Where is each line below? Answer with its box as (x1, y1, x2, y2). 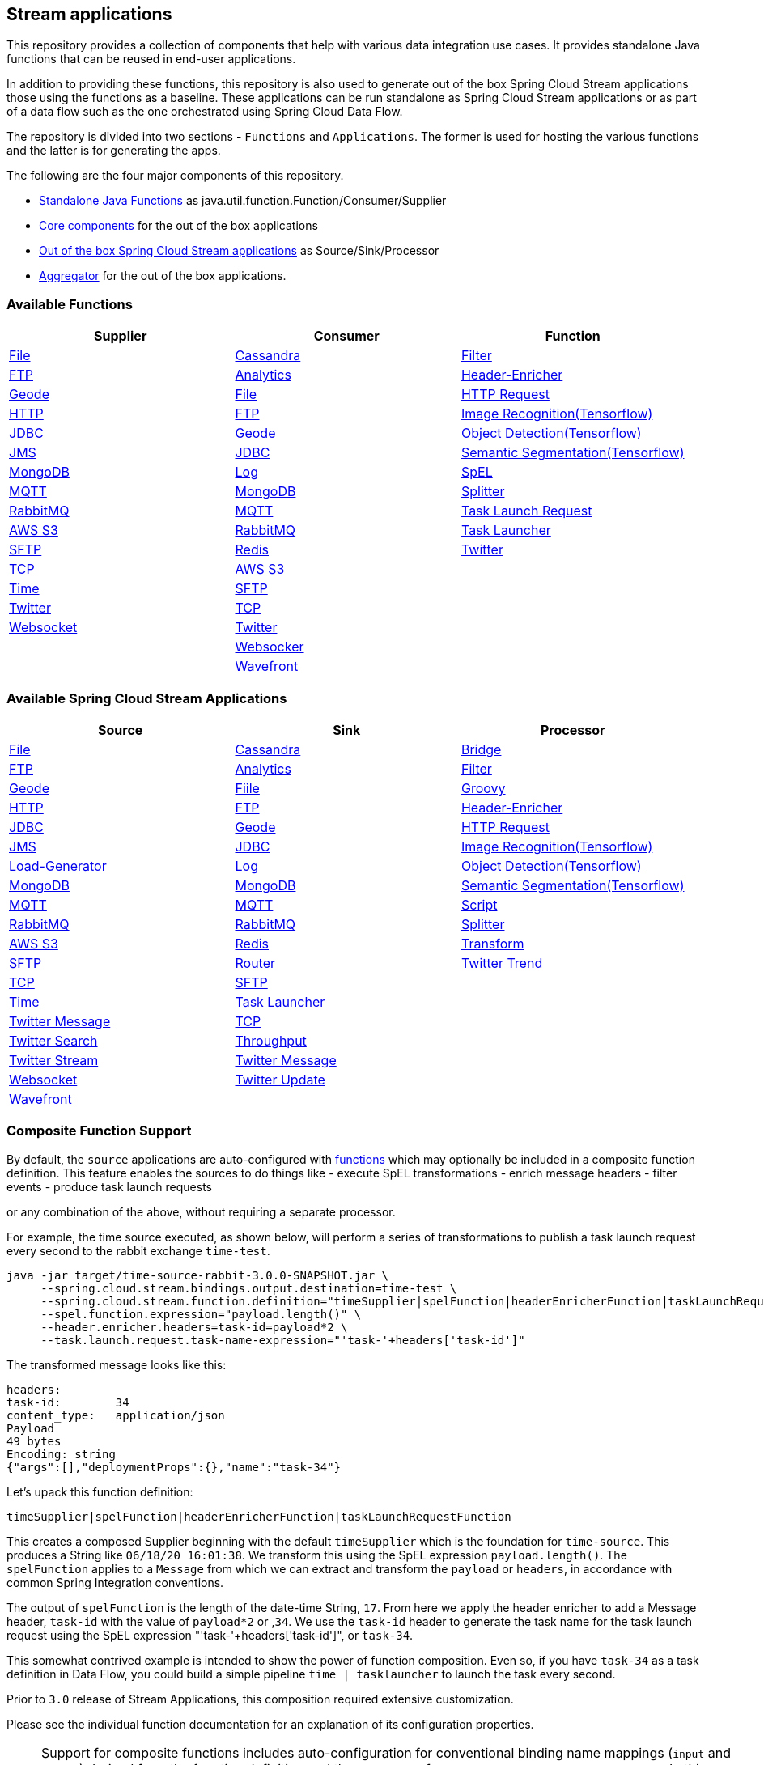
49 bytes (6, 1434, 62, 1448)
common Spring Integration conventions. (6, 1575, 224, 1589)
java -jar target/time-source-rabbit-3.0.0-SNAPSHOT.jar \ (6, 1268, 389, 1282)
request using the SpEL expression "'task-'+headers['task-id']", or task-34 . (6, 1627, 414, 1642)
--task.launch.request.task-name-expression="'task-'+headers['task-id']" (40, 1333, 525, 1347)
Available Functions (6, 295, 133, 312)
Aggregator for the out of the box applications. (39, 269, 286, 283)
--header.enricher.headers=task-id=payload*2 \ (40, 1320, 348, 1334)
